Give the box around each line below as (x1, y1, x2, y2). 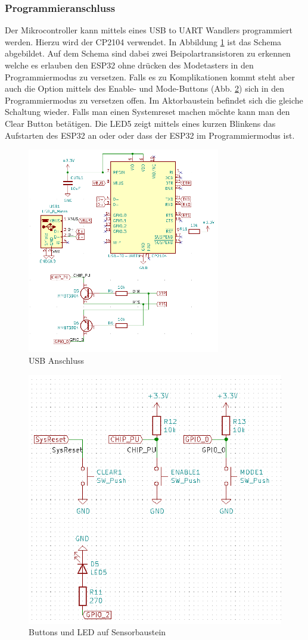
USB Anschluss (29, 354, 84, 366)
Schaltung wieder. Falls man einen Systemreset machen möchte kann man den (5, 105, 290, 118)
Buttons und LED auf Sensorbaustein (29, 626, 166, 638)
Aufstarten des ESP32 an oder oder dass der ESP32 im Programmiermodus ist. (5, 129, 295, 141)
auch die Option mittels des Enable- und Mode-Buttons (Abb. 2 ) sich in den (5, 82, 284, 95)
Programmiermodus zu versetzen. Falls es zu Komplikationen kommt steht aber (5, 70, 295, 83)
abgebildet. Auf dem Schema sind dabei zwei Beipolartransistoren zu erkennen (5, 47, 291, 60)
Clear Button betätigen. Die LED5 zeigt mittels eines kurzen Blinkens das (5, 117, 276, 129)
